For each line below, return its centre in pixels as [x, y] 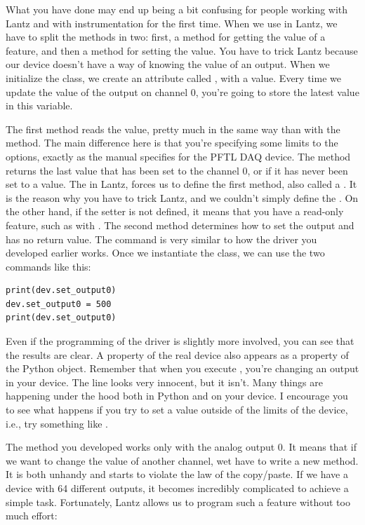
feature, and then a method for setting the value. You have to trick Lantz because [182, 50]
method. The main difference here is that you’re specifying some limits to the [172, 143]
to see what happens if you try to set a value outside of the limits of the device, [177, 410]
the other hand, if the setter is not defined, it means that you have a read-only [175, 211]
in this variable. [39, 105]
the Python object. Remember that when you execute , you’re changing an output [182, 368]
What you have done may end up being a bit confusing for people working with [177, 9]
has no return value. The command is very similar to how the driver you [161, 239]
